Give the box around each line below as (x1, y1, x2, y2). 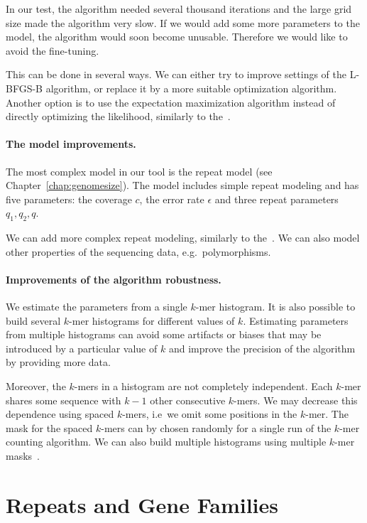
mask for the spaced (6, 420, 93, 435)
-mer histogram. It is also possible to (195, 299, 356, 314)
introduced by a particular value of (6, 340, 158, 355)
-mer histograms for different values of (69, 313, 235, 328)
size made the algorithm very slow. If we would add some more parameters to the (6, 15, 360, 30)
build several (6, 313, 61, 328)
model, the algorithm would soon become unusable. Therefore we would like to (6, 29, 348, 44)
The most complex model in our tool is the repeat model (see (6, 163, 273, 178)
